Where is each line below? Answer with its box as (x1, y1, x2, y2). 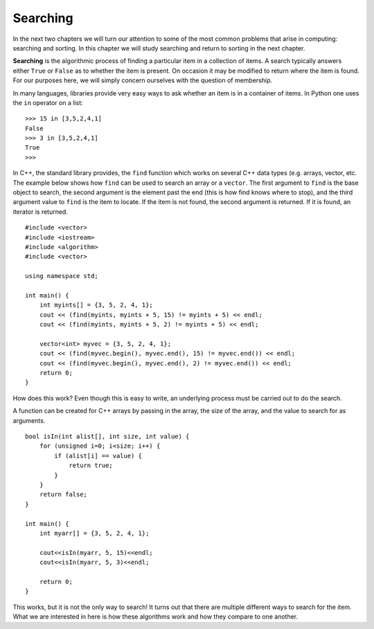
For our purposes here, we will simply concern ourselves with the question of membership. (12, 76, 273, 84)
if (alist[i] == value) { (54, 452, 142, 459)
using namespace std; (25, 272, 98, 280)
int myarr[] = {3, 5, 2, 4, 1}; (39, 529, 150, 537)
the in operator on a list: (12, 98, 83, 107)
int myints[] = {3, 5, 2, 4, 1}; (39, 301, 154, 309)
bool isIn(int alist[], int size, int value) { (25, 432, 190, 440)
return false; (39, 491, 88, 498)
